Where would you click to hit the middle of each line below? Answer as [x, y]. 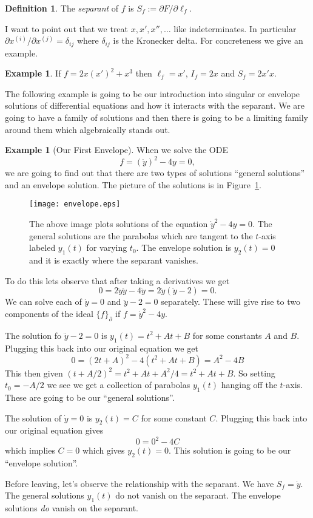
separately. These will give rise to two [231, 302]
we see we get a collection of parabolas [119, 385]
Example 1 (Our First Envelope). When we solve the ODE [116, 150]
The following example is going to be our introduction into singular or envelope [153, 93]
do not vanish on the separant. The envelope [198, 495]
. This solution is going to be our [230, 450]
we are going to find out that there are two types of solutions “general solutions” [155, 173]
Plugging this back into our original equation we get [102, 348]
